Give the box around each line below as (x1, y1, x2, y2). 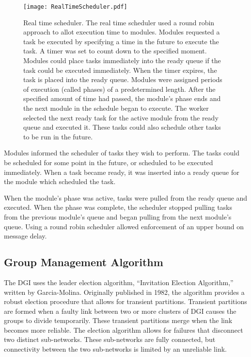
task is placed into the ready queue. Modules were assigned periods (23, 74, 222, 85)
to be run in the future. (23, 131, 93, 141)
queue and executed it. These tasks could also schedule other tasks (23, 122, 221, 132)
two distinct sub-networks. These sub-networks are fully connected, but (4, 334, 216, 344)
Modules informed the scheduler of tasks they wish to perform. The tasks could (4, 148, 240, 158)
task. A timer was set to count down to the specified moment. (23, 46, 207, 56)
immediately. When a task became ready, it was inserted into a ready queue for (4, 167, 239, 177)
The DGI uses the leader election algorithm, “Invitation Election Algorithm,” (4, 277, 234, 287)
